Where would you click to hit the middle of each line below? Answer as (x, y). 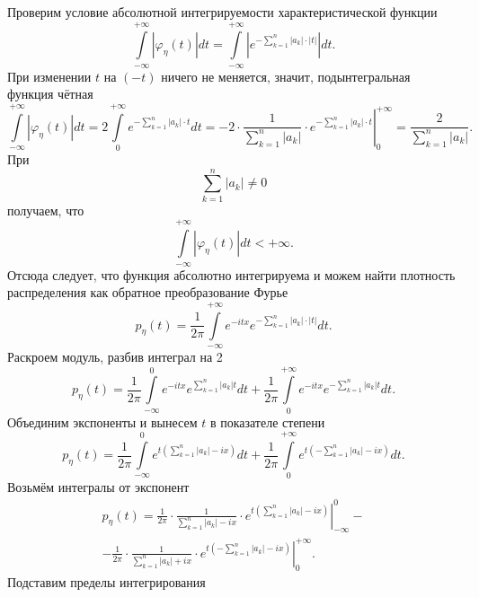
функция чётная (50, 94)
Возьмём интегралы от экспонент (98, 487)
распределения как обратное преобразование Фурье (148, 292)
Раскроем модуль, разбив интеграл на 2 (115, 356)
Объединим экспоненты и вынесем (102, 421)
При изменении (49, 76)
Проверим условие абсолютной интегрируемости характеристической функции (222, 12)
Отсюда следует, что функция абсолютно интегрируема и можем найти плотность (231, 274)
